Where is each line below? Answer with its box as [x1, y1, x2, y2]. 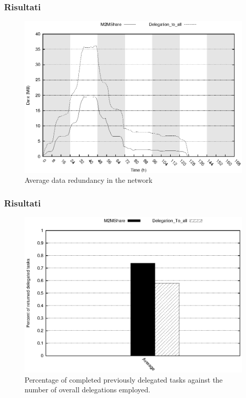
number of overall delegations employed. [25, 384, 151, 395]
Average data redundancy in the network [25, 175, 153, 185]
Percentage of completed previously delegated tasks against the [25, 374, 223, 385]
